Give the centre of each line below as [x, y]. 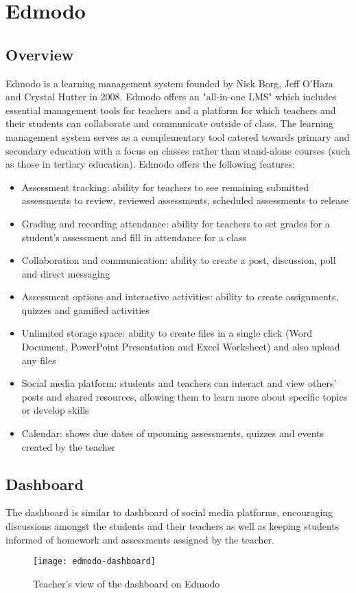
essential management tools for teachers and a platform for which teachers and [171, 110]
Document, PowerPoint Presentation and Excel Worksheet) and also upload [181, 347]
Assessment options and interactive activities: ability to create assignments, [180, 296]
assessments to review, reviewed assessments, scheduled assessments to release [185, 200]
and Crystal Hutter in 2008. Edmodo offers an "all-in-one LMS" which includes [171, 97]
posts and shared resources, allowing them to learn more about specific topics [185, 396]
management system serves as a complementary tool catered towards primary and [178, 136]
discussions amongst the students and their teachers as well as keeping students [173, 526]
